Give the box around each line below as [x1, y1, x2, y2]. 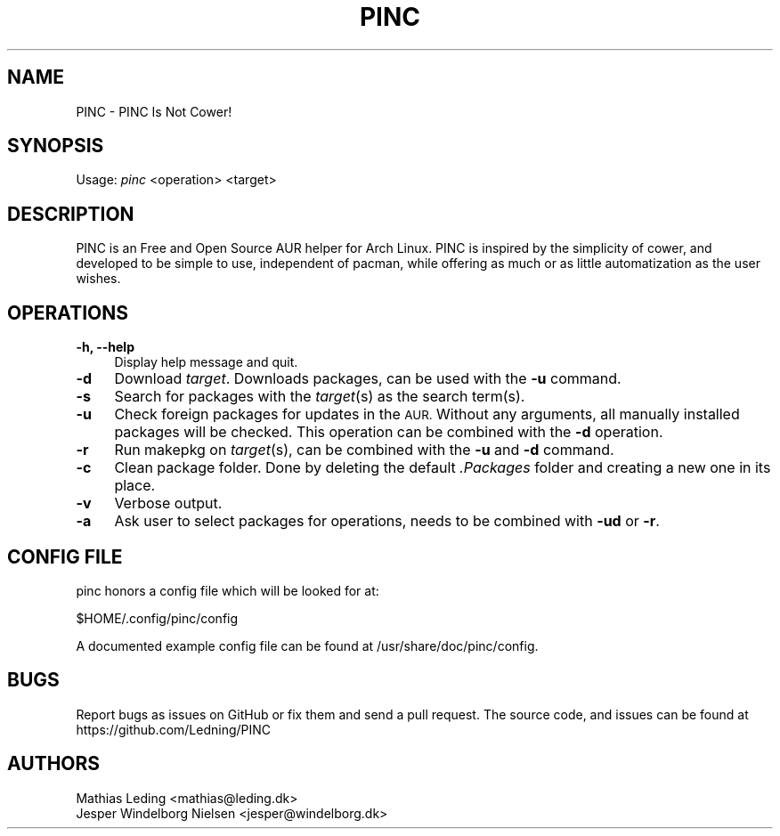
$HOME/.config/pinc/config [76, 610, 239, 626]
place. [114, 476, 156, 495]
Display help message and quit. [114, 354, 298, 370]
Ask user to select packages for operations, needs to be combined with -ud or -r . [114, 512, 660, 531]
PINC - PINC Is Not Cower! [76, 103, 232, 119]
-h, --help [76, 339, 134, 355]
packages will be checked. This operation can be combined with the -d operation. [114, 423, 663, 442]
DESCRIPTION [7, 202, 134, 225]
